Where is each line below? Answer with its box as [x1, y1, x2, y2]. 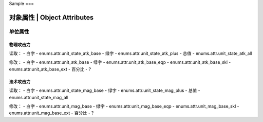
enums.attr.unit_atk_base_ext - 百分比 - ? [9, 66, 91, 72]
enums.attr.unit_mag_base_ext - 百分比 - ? [9, 110, 94, 116]
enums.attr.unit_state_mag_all [9, 94, 68, 100]
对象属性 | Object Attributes [9, 13, 94, 21]
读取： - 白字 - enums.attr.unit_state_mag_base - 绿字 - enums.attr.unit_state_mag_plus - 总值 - [9, 87, 201, 93]
